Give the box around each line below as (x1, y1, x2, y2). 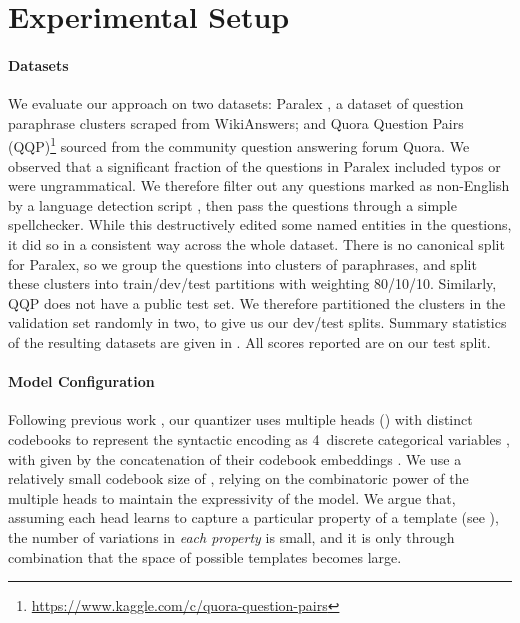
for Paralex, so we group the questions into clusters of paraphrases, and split (8, 253, 477, 274)
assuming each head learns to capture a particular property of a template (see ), (8, 507, 499, 528)
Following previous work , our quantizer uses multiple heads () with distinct (8, 409, 473, 430)
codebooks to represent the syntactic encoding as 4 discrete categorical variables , (8, 428, 510, 449)
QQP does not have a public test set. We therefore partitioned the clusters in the (8, 292, 506, 313)
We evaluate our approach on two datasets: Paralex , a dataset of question (8, 93, 464, 114)
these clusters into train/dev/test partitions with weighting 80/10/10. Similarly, (8, 273, 497, 294)
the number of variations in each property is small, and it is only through (8, 526, 455, 547)
